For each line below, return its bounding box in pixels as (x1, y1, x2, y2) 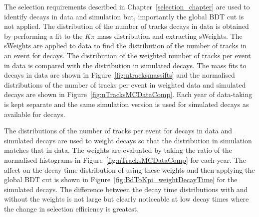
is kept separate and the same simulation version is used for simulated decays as (4, 99, 249, 109)
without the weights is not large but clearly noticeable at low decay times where (4, 194, 249, 204)
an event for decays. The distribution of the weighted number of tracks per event (4, 50, 251, 60)
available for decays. (4, 108, 65, 119)
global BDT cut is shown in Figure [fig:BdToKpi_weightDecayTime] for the (4, 174, 238, 185)
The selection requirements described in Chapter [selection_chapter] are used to (4, 1, 250, 11)
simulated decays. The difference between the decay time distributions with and (4, 184, 248, 194)
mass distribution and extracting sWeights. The (97, 30, 243, 41)
